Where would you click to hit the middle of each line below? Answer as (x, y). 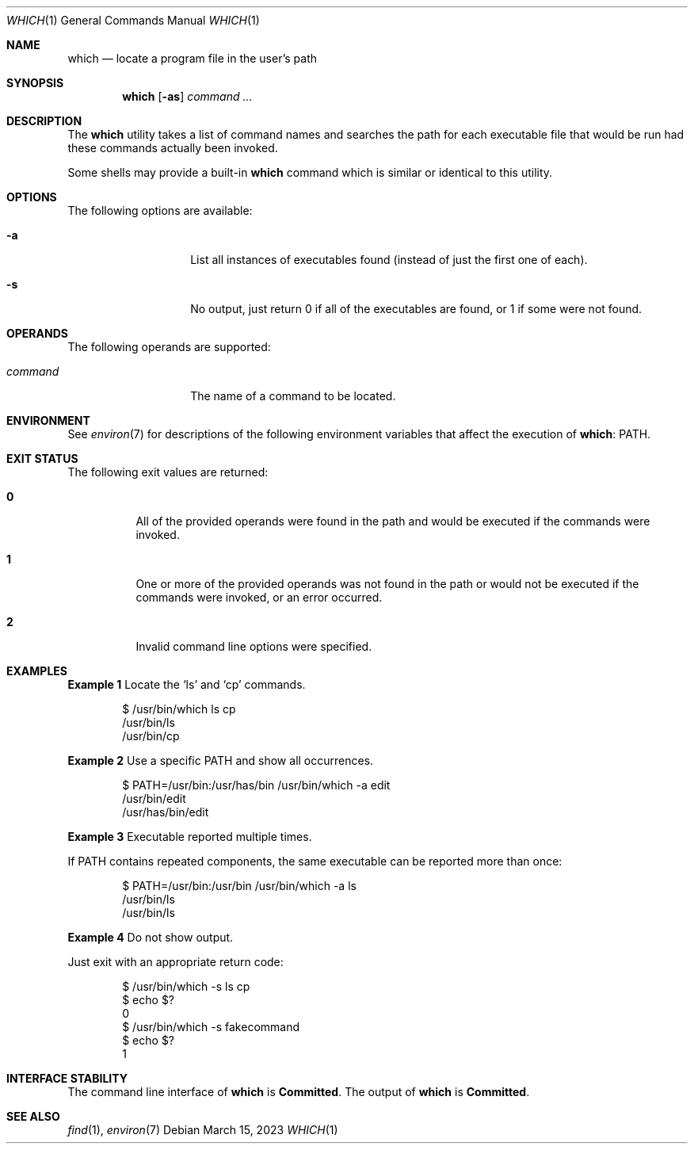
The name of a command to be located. (293, 396)
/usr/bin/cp (151, 736)
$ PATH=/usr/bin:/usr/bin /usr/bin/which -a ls (239, 886)
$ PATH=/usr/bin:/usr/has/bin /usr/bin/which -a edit (256, 785)
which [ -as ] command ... (187, 96)
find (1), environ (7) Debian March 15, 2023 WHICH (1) (203, 1130)
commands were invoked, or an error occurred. (259, 597)
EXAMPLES (37, 671)
